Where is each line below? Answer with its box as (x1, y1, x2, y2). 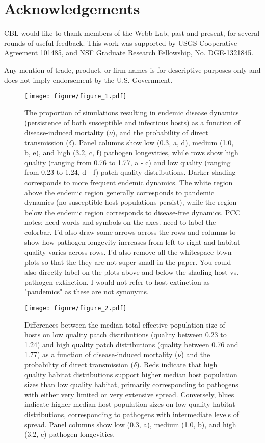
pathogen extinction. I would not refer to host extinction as (24, 276, 210, 287)
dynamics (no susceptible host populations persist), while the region (24, 197, 237, 208)
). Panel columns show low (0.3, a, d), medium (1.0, (71, 137, 234, 147)
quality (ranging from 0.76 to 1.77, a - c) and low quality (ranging (24, 157, 231, 167)
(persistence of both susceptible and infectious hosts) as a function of (24, 117, 240, 128)
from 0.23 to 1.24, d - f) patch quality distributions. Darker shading (24, 167, 236, 178)
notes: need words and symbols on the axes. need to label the (24, 217, 216, 227)
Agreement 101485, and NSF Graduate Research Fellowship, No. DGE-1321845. (4, 47, 254, 58)
